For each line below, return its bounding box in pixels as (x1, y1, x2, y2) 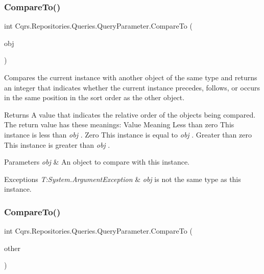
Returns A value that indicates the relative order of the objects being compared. (4, 109, 256, 120)
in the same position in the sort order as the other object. (4, 92, 185, 103)
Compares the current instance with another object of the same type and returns (4, 72, 257, 82)
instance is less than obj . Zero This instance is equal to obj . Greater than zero (4, 129, 252, 140)
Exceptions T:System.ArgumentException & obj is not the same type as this (4, 173, 241, 184)
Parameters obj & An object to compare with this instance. (4, 156, 190, 167)
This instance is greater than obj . (4, 139, 110, 150)
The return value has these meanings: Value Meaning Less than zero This (4, 119, 234, 130)
